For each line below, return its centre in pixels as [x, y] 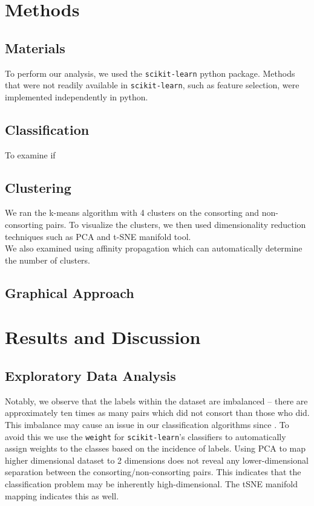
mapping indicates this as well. [62, 495]
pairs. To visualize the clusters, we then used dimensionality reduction [176, 225]
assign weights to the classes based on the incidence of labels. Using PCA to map [155, 448]
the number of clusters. [48, 260]
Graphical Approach [70, 292]
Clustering [38, 187]
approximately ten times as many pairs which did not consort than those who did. [157, 413]
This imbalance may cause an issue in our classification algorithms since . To [147, 424]
